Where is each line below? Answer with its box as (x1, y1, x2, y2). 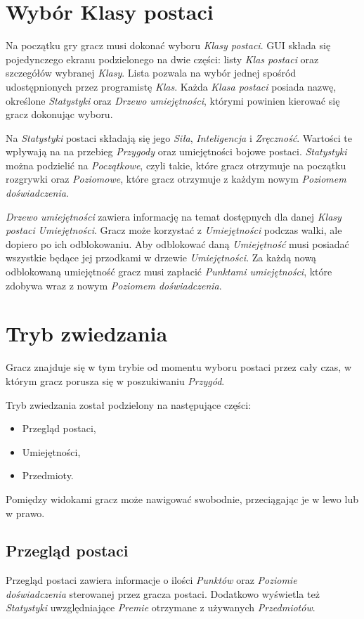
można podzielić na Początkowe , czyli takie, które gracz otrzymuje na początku (6, 157, 346, 172)
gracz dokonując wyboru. (6, 107, 113, 122)
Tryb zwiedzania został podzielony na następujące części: (6, 397, 252, 412)
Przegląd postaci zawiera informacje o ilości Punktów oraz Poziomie (6, 573, 297, 587)
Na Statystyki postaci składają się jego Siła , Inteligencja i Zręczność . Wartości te (6, 130, 352, 145)
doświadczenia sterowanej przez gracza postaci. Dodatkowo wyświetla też (6, 586, 320, 601)
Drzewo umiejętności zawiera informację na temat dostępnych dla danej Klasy (6, 209, 342, 223)
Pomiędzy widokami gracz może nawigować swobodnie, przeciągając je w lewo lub (6, 491, 358, 506)
